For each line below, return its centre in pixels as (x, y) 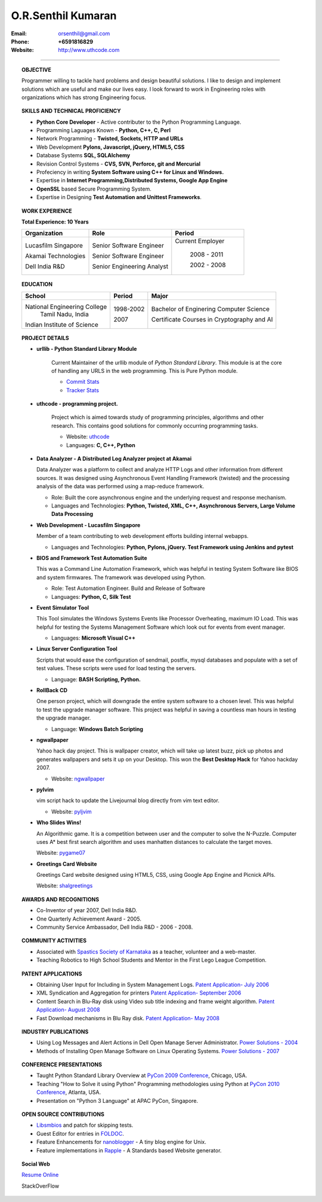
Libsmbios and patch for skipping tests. (85, 1125)
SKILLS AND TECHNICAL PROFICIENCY (72, 111)
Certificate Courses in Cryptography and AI (212, 319)
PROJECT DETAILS (45, 338)
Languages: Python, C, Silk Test (91, 597)
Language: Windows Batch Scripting (97, 729)
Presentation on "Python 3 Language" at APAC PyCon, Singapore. (117, 1100)
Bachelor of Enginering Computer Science (210, 309)
